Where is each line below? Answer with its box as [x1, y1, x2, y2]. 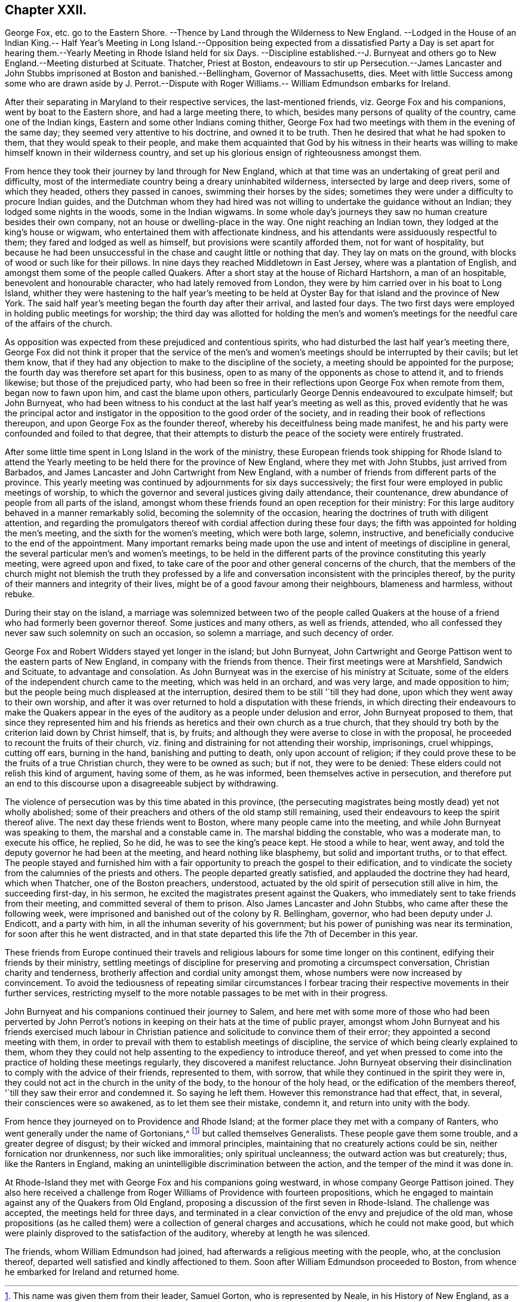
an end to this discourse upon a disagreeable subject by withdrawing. [5, 778, 279, 789]
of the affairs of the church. [5, 318, 113, 329]
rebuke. [5, 589, 35, 600]
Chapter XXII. [5, 2, 87, 17]
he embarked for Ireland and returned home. [5, 1267, 180, 1278]
